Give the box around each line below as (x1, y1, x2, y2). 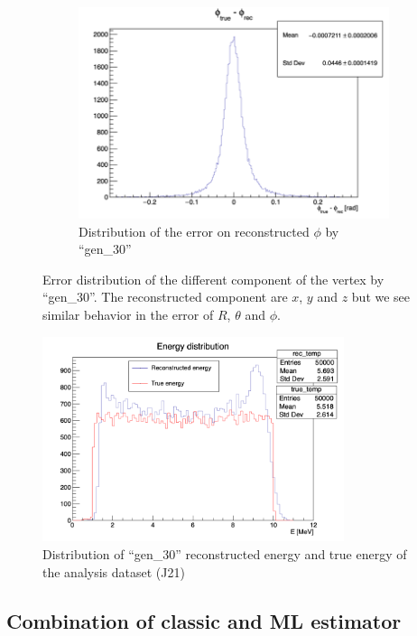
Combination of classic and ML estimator (6, 606, 402, 634)
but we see (351, 287, 411, 306)
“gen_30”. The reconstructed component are (42, 287, 288, 306)
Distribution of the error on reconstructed (79, 221, 310, 240)
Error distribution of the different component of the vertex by (42, 269, 385, 288)
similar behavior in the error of (42, 305, 214, 324)
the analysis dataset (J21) (42, 562, 185, 581)
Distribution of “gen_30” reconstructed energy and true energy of (42, 545, 407, 564)
